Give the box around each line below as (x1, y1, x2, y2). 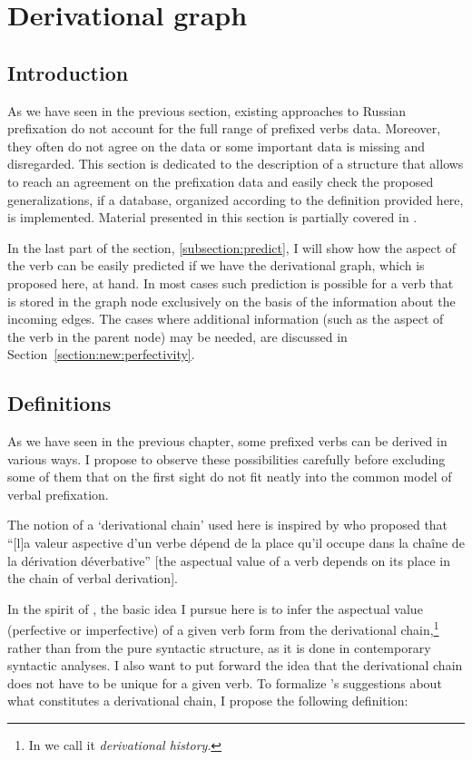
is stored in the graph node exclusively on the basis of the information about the (7, 291, 456, 310)
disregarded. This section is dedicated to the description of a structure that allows (7, 154, 464, 173)
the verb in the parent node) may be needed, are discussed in (7, 326, 348, 346)
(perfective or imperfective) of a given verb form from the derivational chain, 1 (7, 618, 439, 639)
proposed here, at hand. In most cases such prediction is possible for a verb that (7, 273, 454, 292)
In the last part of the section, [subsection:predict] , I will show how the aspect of (7, 238, 457, 257)
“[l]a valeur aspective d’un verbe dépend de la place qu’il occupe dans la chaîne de (7, 533, 465, 552)
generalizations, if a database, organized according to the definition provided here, (7, 190, 464, 209)
